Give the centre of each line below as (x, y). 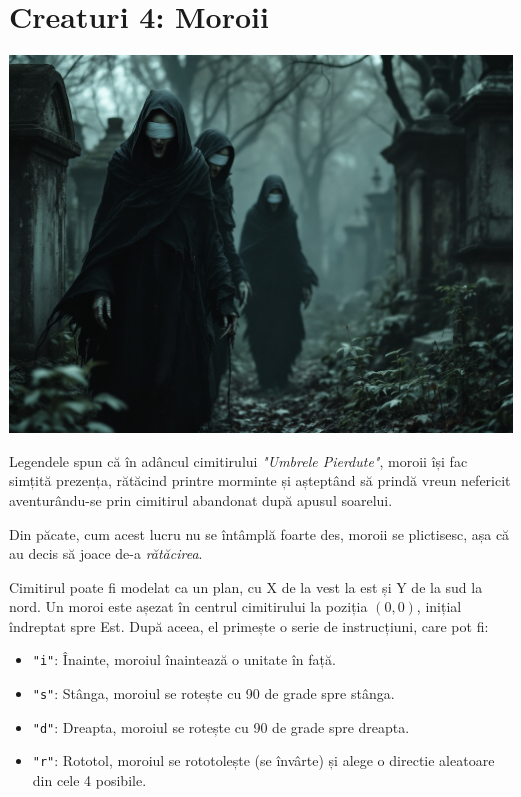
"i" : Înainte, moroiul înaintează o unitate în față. (184, 659)
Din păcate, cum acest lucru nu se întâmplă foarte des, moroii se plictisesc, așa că (259, 533)
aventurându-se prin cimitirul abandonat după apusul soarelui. (201, 499)
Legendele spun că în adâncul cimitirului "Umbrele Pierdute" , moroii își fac (238, 460)
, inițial (439, 606)
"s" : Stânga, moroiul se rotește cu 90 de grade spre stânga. (213, 693)
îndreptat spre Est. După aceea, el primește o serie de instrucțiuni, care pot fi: (249, 625)
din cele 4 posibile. (89, 780)
